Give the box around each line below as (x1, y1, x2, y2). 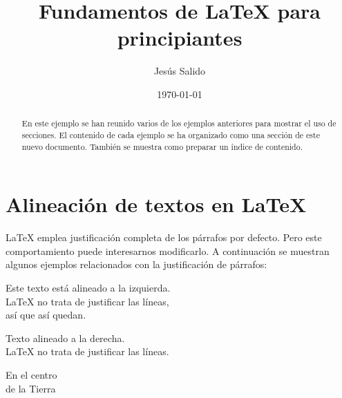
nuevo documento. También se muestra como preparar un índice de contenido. (21, 140, 303, 152)
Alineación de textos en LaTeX (6, 190, 307, 218)
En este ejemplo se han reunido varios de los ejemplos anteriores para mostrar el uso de (21, 117, 336, 129)
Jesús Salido (153, 64, 206, 78)
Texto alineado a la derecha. (6, 330, 125, 345)
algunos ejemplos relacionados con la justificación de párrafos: (6, 257, 267, 272)
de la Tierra (6, 381, 56, 395)
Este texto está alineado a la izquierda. (6, 280, 171, 294)
